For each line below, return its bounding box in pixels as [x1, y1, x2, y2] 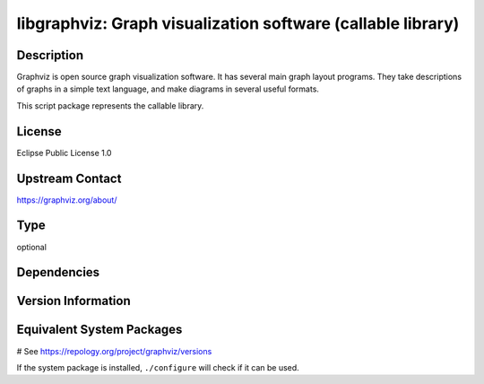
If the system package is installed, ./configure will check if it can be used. [16, 362, 299, 372]
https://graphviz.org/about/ [16, 194, 117, 205]
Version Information [16, 293, 131, 309]
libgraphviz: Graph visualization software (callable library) [16, 13, 460, 33]
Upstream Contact [16, 170, 122, 186]
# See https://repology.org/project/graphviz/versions [16, 345, 212, 356]
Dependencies [16, 265, 100, 280]
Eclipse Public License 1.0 [16, 147, 112, 158]
